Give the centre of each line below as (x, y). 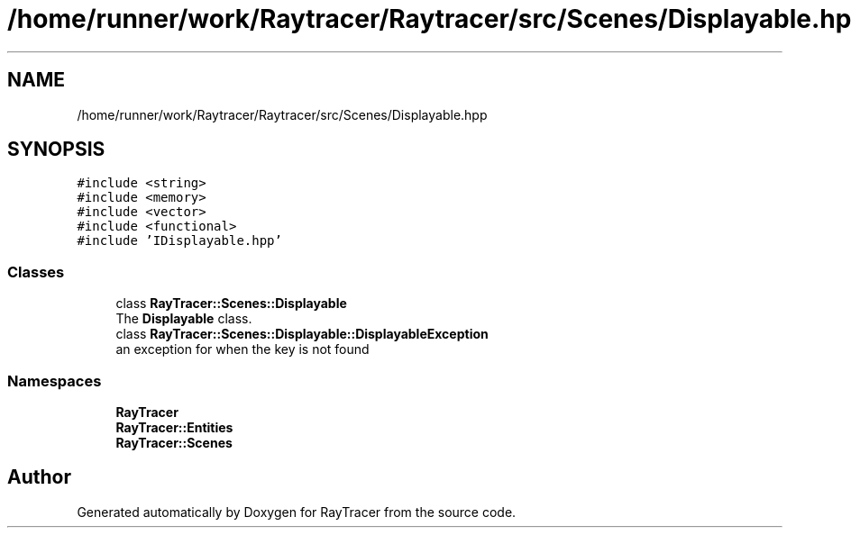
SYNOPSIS (56, 150)
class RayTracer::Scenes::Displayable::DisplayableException (302, 334)
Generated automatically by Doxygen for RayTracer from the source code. (297, 512)
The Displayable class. (184, 319)
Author (39, 477)
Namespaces (55, 381)
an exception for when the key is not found (242, 349)
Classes (36, 272)
